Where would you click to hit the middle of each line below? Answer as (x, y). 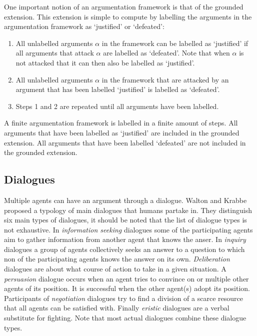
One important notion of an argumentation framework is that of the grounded (124, 6)
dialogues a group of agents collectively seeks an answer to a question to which (124, 249)
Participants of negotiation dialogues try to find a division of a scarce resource (123, 298)
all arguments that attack (55, 53)
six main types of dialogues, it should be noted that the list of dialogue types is (125, 220)
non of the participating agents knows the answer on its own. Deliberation (117, 259)
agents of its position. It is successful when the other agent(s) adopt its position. (127, 288)
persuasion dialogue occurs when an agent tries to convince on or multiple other (126, 278)
